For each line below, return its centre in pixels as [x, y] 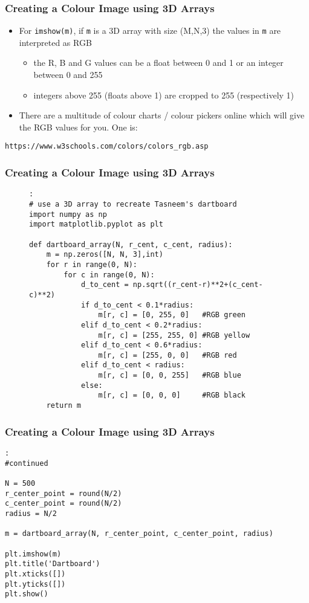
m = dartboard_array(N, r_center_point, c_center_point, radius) [139, 534]
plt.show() [27, 594]
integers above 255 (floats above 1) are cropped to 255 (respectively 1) [164, 95]
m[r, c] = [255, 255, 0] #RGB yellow [174, 335]
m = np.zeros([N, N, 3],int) [105, 255]
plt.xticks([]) [35, 574]
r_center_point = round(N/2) [63, 493]
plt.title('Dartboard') [53, 564]
